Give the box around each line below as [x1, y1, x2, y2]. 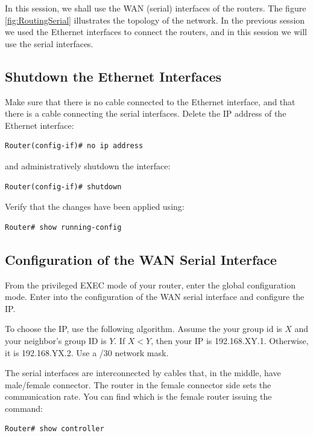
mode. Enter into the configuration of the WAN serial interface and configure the [5, 290, 305, 303]
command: [5, 402, 43, 414]
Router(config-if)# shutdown [5, 182, 122, 191]
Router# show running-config [5, 223, 122, 232]
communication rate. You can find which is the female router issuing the [5, 390, 272, 403]
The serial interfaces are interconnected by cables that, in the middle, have [5, 366, 281, 379]
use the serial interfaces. [5, 37, 93, 50]
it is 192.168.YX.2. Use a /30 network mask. [5, 346, 169, 359]
